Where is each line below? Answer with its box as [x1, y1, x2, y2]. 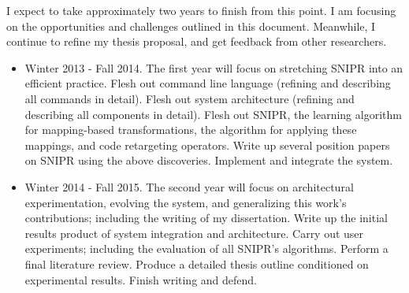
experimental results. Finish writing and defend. [24, 271, 257, 287]
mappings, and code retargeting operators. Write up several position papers [24, 136, 390, 153]
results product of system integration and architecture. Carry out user [24, 224, 364, 241]
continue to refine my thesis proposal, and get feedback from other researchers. [6, 33, 387, 50]
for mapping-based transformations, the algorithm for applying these [24, 121, 357, 138]
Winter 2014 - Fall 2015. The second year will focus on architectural [24, 178, 354, 195]
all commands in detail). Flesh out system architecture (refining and [24, 90, 355, 106]
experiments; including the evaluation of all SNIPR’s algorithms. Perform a [24, 240, 389, 257]
